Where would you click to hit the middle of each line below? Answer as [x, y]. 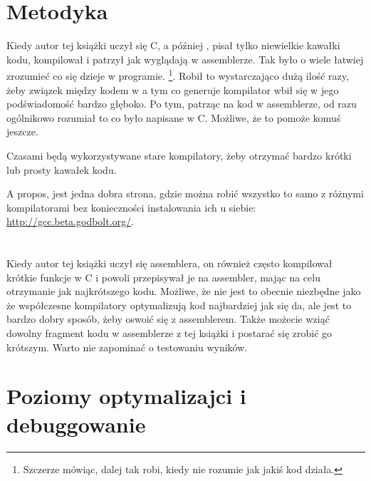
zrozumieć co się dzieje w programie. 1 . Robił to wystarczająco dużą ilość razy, [178, 74]
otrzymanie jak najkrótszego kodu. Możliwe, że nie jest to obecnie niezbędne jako [184, 291]
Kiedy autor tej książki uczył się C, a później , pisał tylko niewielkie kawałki [173, 45]
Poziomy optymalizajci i [126, 396]
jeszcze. [22, 131]
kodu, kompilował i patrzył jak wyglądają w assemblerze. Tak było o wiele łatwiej [185, 59]
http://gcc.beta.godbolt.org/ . [70, 221]
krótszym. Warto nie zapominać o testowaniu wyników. [127, 347]
